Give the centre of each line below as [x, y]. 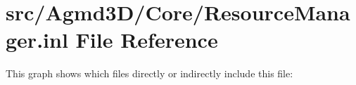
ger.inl [37, 40]
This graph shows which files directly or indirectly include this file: [150, 73]
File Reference [147, 40]
